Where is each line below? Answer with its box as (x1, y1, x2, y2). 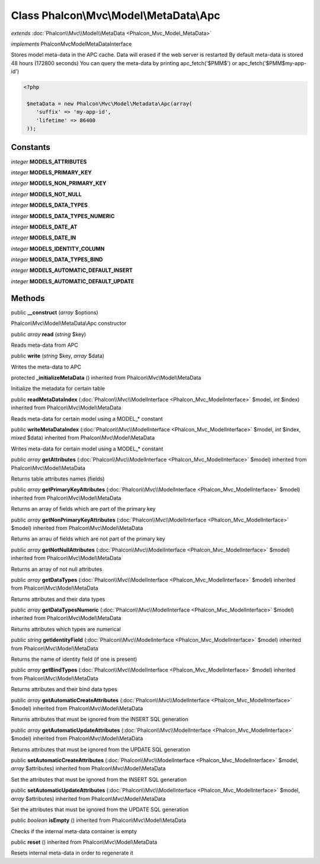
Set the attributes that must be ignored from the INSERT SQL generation (11, 776, 187, 783)
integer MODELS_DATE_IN (11, 234, 76, 241)
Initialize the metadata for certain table (11, 385, 105, 392)
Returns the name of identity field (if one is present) (11, 655, 137, 663)
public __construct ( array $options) (11, 309, 99, 316)
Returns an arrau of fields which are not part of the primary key (11, 535, 165, 542)
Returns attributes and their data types (11, 596, 105, 603)
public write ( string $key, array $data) (11, 353, 105, 360)
